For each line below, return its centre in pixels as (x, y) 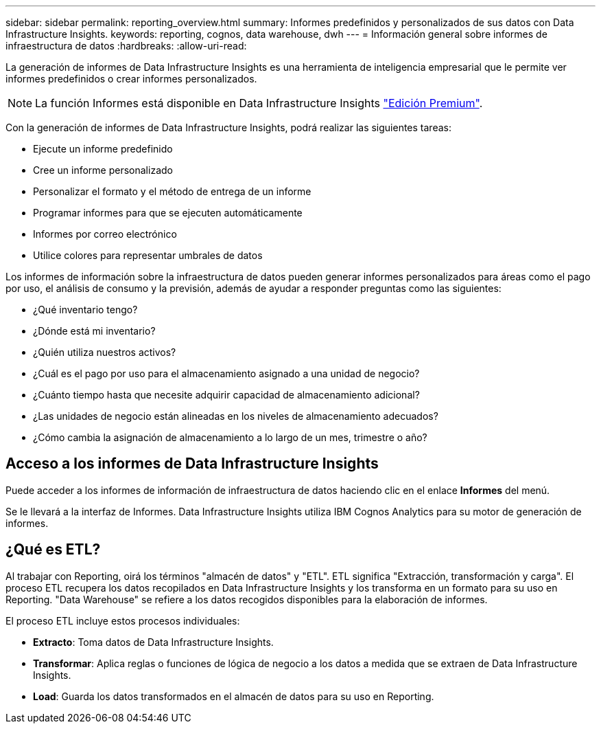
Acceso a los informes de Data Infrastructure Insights (192, 464)
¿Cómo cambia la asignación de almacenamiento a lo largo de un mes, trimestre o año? (230, 437)
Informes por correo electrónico (105, 234)
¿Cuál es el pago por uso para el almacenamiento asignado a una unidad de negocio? (226, 373)
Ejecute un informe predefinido (103, 149)
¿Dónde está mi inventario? (94, 331)
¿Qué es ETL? (53, 550)
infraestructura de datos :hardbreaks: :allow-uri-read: (126, 46)
